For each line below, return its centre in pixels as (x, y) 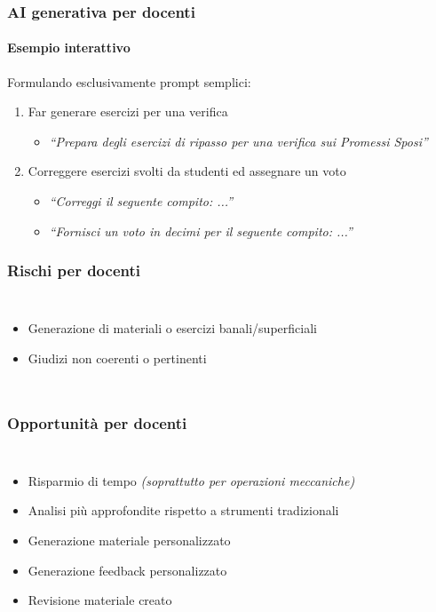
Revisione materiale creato (100, 600)
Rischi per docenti (74, 270)
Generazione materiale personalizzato (129, 540)
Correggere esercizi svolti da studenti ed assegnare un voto (187, 171)
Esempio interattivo (69, 48)
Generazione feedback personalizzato (127, 570)
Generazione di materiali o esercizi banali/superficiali (172, 328)
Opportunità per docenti (97, 422)
